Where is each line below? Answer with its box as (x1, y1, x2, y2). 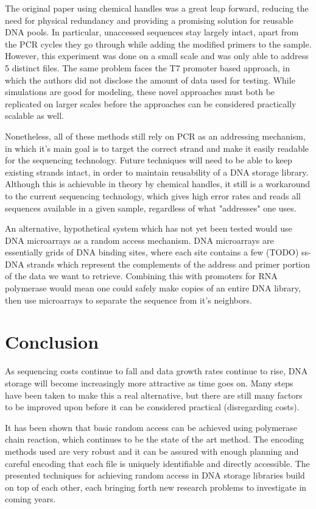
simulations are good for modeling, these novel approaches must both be (5, 85, 275, 98)
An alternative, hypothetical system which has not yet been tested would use (5, 222, 292, 235)
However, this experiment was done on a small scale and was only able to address (5, 49, 309, 62)
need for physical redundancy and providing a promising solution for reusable (5, 13, 293, 26)
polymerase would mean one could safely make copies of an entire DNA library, (5, 282, 301, 294)
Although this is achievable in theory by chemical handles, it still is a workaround (5, 177, 311, 190)
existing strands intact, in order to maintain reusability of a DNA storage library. (5, 165, 309, 178)
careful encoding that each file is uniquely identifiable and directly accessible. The (5, 457, 310, 469)
